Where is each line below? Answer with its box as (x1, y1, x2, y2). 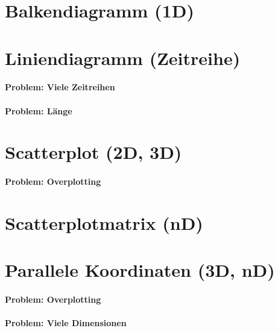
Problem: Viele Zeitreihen (5, 81, 115, 93)
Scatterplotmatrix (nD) (5, 210, 203, 235)
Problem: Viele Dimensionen (5, 317, 127, 329)
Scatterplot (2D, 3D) (5, 140, 182, 164)
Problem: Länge (5, 104, 72, 117)
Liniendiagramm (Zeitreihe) (5, 45, 241, 70)
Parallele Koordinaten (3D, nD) (5, 258, 275, 282)
